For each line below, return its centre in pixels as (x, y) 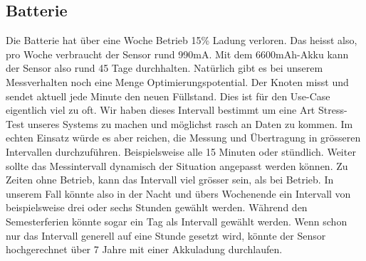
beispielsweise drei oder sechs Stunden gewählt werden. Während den (157, 207)
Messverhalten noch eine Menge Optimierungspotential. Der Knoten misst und (177, 81)
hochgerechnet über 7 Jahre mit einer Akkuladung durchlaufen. (144, 249)
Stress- (333, 110)
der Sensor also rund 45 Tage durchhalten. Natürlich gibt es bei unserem (164, 68)
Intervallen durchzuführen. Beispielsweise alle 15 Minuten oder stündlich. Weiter (181, 151)
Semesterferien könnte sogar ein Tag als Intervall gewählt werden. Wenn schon (177, 221)
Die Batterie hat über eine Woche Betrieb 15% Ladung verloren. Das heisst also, (182, 40)
